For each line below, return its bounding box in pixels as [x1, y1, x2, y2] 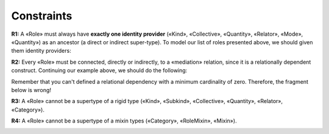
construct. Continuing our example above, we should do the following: [11, 67, 188, 74]
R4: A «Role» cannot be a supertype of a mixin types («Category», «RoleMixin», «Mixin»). [11, 117, 237, 124]
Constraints [11, 9, 73, 22]
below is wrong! [11, 86, 52, 93]
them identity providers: [11, 47, 71, 55]
